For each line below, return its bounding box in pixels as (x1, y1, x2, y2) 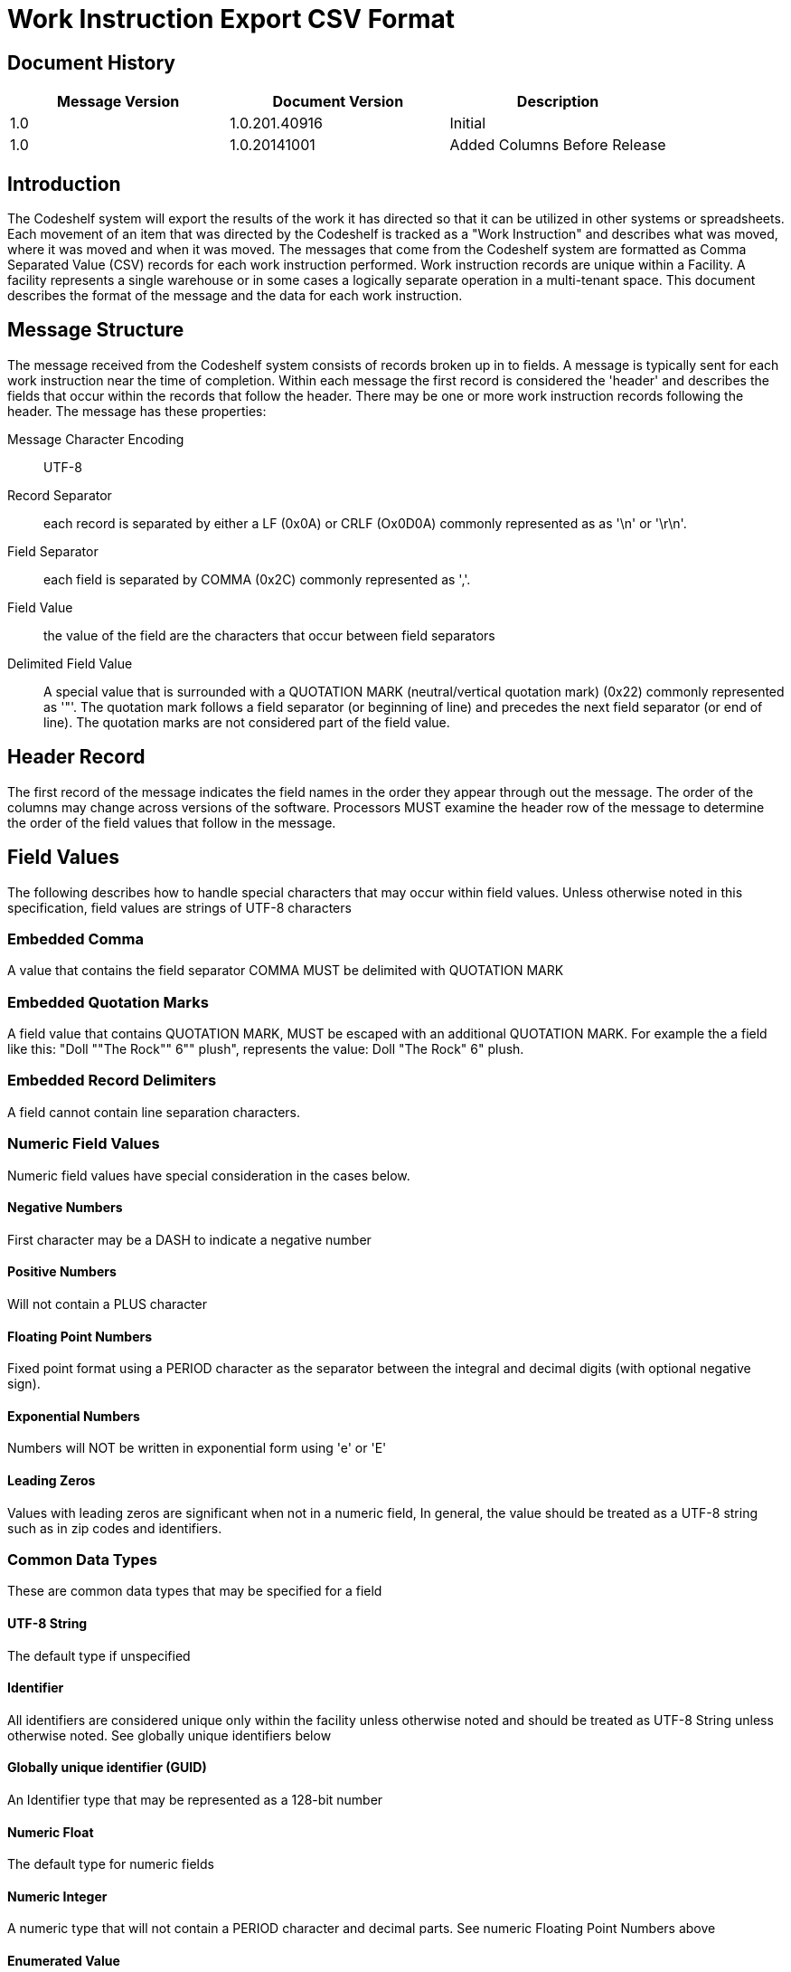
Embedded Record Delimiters (7, 1071, 217, 1090)
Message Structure (7, 318, 184, 342)
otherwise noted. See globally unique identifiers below (7, 1727, 332, 1743)
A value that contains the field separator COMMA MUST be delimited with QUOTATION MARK (7, 962, 564, 979)
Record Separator (7, 487, 112, 503)
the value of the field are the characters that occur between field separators (43, 627, 495, 643)
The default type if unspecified (7, 1647, 191, 1664)
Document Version (272, 92, 404, 111)
